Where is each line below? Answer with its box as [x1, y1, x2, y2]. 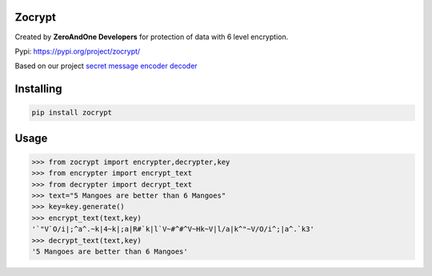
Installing [14, 82, 63, 96]
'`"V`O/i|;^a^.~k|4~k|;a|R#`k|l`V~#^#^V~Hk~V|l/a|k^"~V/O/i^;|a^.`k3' [31, 225, 315, 234]
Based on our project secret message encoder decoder [14, 61, 198, 71]
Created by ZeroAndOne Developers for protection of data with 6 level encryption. [14, 32, 289, 42]
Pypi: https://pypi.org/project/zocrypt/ [14, 46, 141, 56]
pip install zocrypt [31, 108, 112, 118]
